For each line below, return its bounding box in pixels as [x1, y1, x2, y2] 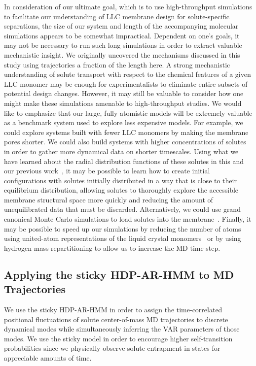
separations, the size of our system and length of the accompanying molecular [4, 21, 239, 31]
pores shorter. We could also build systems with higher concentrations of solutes [4, 136, 246, 147]
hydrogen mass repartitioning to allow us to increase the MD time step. [4, 242, 220, 253]
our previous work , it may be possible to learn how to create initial [4, 166, 210, 176]
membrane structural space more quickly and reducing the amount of [4, 194, 213, 204]
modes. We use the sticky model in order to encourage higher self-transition [4, 333, 233, 343]
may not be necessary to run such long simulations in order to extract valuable [4, 40, 242, 50]
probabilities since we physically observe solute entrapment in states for [4, 343, 220, 353]
